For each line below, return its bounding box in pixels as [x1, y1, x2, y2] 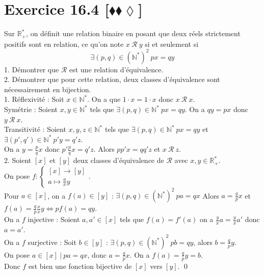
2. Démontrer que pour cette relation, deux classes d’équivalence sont [4, 74, 220, 85]
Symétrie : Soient [4, 104, 58, 115]
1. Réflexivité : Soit [4, 94, 64, 104]
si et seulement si [145, 38, 199, 49]
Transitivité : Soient [4, 124, 66, 134]
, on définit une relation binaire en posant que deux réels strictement [26, 28, 241, 39]
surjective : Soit [28, 236, 76, 247]
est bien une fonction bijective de [28, 260, 132, 271]
